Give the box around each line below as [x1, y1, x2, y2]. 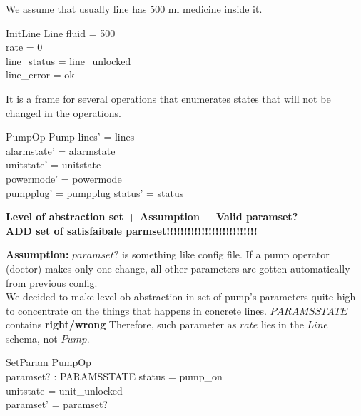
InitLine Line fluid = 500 [6, 25, 116, 40]
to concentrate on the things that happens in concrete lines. [6, 303, 267, 318]
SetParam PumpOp [6, 355, 91, 370]
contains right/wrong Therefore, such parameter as [6, 317, 237, 332]
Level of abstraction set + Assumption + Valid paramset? [6, 209, 298, 224]
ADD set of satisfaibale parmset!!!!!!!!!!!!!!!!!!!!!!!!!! [6, 223, 258, 238]
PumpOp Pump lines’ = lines [6, 129, 135, 144]
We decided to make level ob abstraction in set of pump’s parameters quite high [6, 289, 356, 304]
